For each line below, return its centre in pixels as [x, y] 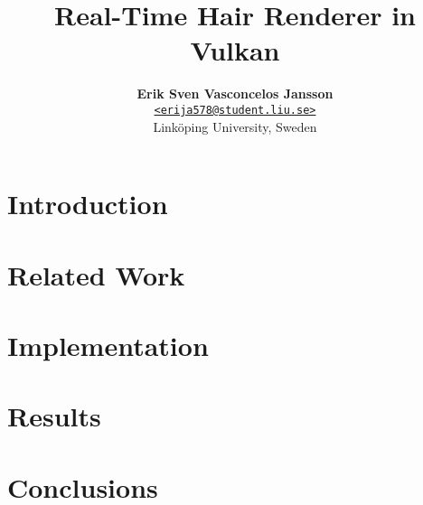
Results [54, 416]
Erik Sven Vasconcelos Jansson [235, 94]
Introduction [88, 204]
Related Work [96, 274]
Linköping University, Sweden [235, 126]
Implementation [108, 345]
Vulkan [235, 50]
